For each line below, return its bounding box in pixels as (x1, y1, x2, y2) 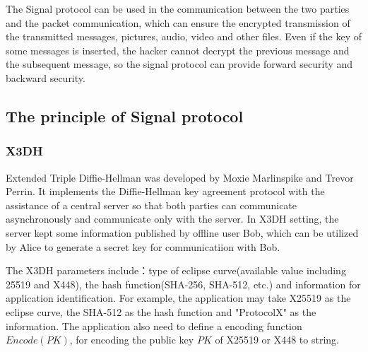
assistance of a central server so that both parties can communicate (6, 197, 297, 212)
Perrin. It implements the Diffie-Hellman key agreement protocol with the (6, 184, 325, 199)
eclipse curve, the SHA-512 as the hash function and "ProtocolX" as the (6, 304, 316, 319)
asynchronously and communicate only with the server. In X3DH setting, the (6, 211, 339, 226)
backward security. (6, 70, 85, 85)
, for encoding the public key (69, 332, 194, 347)
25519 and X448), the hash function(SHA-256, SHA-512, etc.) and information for (6, 276, 361, 291)
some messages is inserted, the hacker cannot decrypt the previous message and (6, 42, 350, 57)
